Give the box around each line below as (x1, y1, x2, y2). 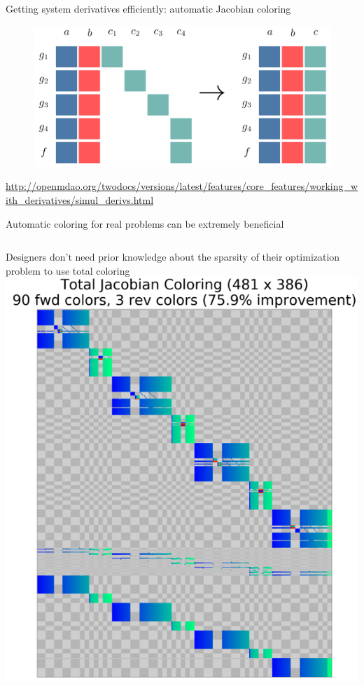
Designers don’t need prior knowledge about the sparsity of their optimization (6, 249, 340, 264)
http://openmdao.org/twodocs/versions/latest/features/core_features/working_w (6, 179, 358, 193)
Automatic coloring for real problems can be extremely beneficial (6, 216, 284, 231)
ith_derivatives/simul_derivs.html (6, 192, 154, 207)
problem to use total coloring (6, 263, 130, 277)
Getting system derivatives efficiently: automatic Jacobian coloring (6, 1, 291, 15)
